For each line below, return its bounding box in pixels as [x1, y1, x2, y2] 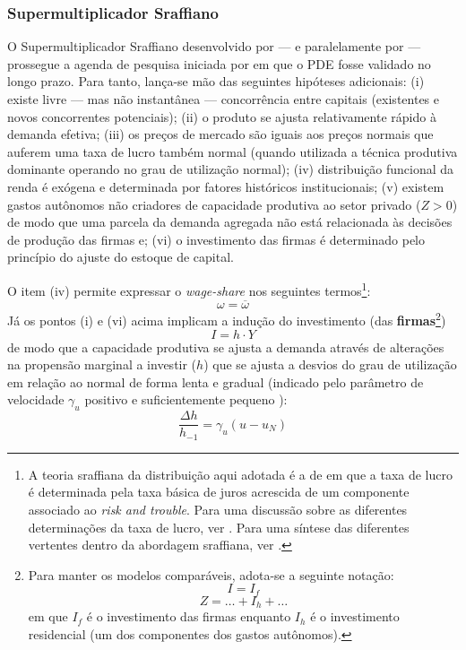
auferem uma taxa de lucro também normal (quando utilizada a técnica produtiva [7, 142, 458, 160]
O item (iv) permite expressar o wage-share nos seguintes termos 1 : [7, 278, 371, 299]
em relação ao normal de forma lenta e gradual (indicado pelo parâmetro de [7, 372, 424, 391]
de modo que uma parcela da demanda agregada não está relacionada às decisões [7, 212, 453, 231]
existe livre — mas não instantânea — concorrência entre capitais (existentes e [7, 90, 439, 108]
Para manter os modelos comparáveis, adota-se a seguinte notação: [28, 565, 394, 584]
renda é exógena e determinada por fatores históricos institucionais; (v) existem [7, 177, 444, 195]
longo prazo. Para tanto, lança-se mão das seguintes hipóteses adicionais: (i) [7, 72, 425, 91]
